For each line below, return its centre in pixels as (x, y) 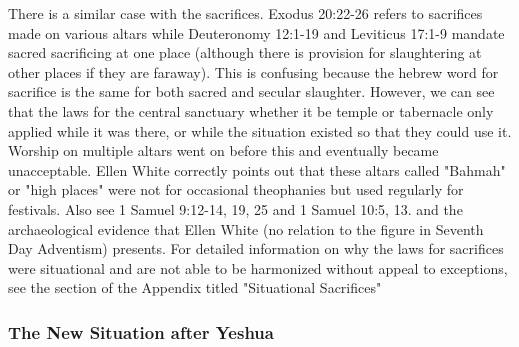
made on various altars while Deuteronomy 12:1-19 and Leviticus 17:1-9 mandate (256, 32)
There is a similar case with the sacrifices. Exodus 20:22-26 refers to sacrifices (245, 13)
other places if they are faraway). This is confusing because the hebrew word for (253, 71)
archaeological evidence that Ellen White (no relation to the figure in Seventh (246, 228)
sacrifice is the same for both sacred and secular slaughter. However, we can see (251, 91)
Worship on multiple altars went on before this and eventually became (223, 150)
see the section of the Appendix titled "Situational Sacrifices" (195, 287)
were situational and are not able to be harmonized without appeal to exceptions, (258, 267)
